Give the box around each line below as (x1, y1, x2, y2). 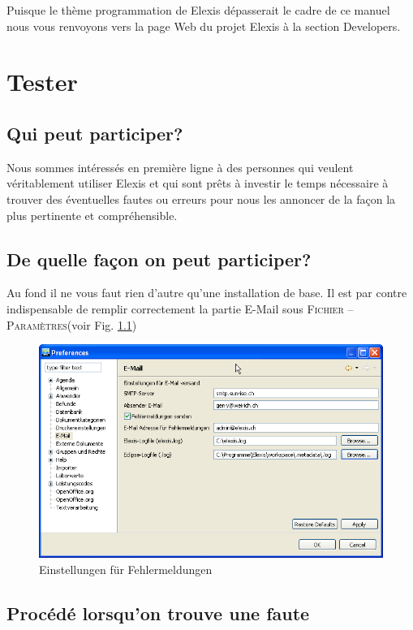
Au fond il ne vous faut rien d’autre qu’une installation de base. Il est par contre (6, 284, 407, 301)
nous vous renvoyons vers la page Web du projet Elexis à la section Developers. (6, 17, 401, 34)
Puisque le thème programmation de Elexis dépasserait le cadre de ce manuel (6, 2, 390, 18)
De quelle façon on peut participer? (6, 246, 312, 271)
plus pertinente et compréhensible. (6, 206, 178, 223)
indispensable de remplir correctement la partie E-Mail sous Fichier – (6, 300, 354, 317)
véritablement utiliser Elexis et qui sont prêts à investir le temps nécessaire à (6, 175, 389, 192)
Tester (6, 65, 78, 98)
